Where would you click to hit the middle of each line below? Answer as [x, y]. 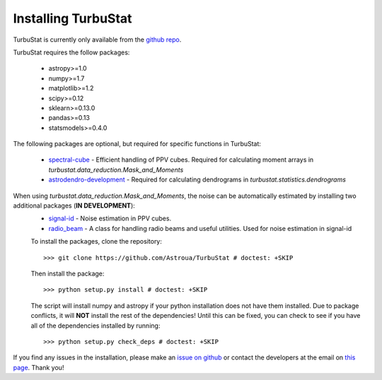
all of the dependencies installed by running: [95, 326]
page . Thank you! [39, 367]
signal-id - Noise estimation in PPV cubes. [110, 218]
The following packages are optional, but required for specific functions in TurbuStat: [137, 144]
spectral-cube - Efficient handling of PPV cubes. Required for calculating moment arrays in [181, 160]
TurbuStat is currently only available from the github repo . [97, 40]
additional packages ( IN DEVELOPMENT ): [74, 206]
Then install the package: [68, 273]
